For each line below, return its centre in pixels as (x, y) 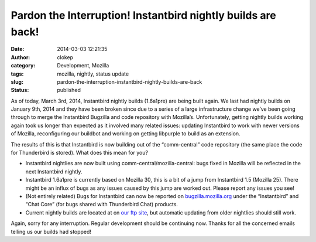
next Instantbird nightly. (54, 171)
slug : (17, 81)
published (69, 90)
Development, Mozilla (83, 66)
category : (23, 66)
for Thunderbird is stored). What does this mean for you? (80, 153)
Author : (20, 57)
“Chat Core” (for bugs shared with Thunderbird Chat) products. (102, 204)
